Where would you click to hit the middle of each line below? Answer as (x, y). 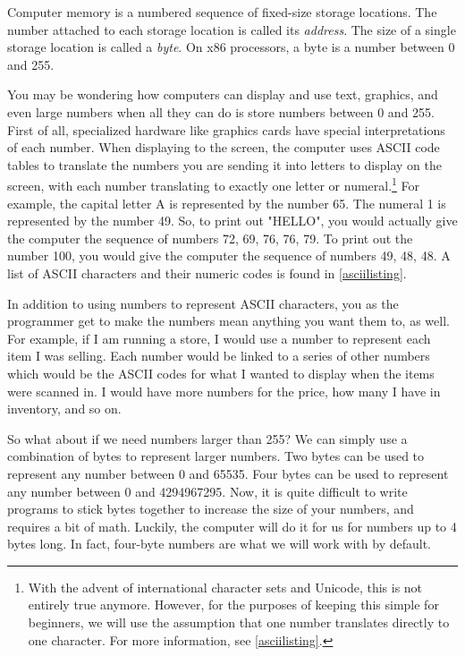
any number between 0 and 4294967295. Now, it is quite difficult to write (207, 491)
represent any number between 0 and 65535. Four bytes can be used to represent (228, 473)
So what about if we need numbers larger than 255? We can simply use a (207, 438)
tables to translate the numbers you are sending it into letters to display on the (224, 164)
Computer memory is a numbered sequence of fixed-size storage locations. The (222, 12)
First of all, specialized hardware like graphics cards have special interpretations (226, 129)
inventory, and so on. (64, 409)
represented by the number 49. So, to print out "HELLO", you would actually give (232, 221)
